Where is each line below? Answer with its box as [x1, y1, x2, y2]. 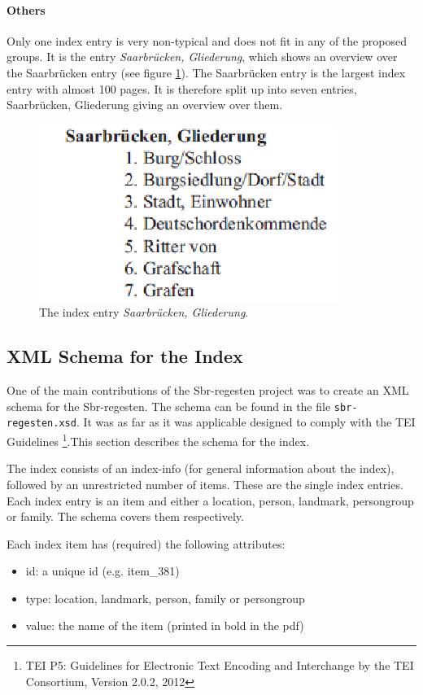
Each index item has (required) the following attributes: [7, 535, 286, 552]
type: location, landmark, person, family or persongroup [25, 589, 305, 606]
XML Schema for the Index [7, 343, 243, 369]
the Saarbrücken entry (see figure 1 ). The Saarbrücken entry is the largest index [7, 63, 406, 81]
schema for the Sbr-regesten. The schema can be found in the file [7, 397, 331, 414]
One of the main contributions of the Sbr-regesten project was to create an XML [7, 382, 409, 399]
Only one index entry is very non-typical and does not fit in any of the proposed [7, 32, 407, 49]
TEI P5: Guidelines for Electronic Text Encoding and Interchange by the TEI [25, 657, 414, 674]
